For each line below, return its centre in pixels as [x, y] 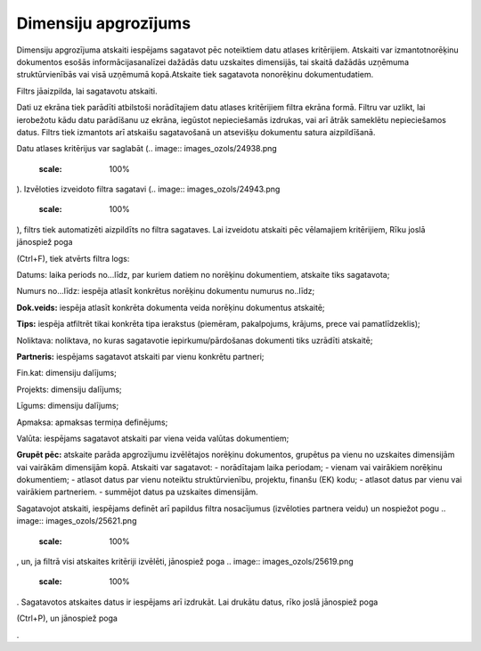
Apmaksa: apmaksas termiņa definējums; [92, 422]
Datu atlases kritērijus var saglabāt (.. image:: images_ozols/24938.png [147, 149]
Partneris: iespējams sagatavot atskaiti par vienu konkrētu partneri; [140, 356]
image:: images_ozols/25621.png [77, 521]
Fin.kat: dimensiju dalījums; [67, 373]
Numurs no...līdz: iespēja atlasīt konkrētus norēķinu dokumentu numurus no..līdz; [166, 291]
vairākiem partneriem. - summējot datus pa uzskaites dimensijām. [137, 492]
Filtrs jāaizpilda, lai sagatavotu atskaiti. [87, 91]
